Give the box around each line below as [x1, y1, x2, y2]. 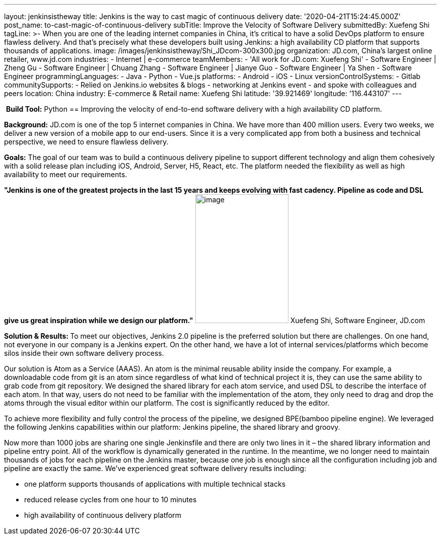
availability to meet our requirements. [4, 170, 127, 179]
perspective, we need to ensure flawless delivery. [4, 137, 169, 146]
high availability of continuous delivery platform [24, 511, 182, 519]
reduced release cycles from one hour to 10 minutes [24, 495, 197, 504]
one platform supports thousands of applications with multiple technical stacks [24, 480, 286, 488]
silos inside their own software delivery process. [4, 349, 164, 357]
